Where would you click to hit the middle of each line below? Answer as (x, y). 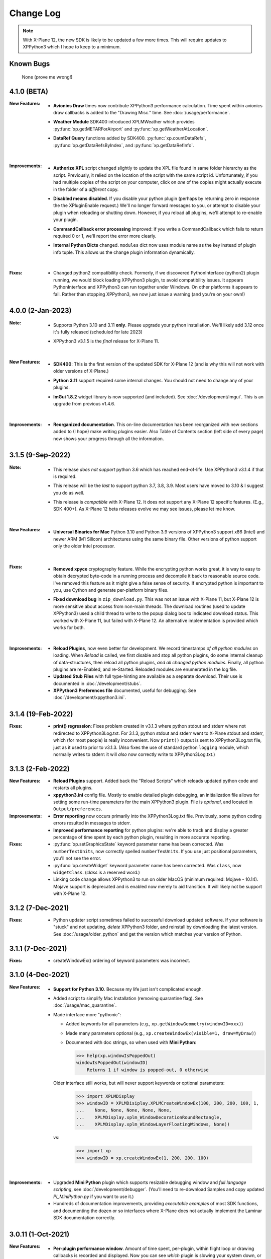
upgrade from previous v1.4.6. (84, 404)
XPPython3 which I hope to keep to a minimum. (72, 47)
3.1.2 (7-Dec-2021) (39, 908)
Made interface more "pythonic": (87, 1014)
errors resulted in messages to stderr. (92, 823)
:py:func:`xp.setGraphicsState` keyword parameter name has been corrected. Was (139, 844)
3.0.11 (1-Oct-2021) (39, 1234)
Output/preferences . (78, 809)
